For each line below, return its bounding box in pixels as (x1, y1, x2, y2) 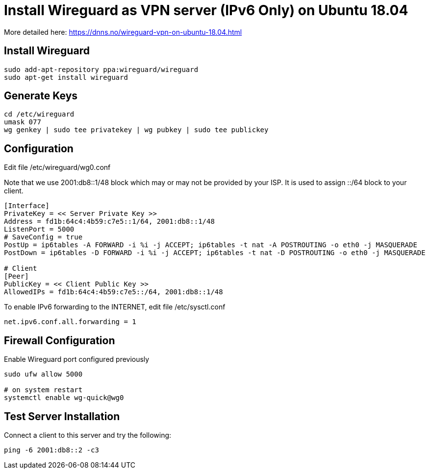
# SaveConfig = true (4, 233, 83, 241)
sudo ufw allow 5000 (4, 370, 83, 378)
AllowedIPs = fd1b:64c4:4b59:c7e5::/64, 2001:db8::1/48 (4, 288, 223, 296)
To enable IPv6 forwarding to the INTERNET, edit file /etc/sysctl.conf (4, 303, 226, 311)
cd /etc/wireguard (4, 110, 75, 118)
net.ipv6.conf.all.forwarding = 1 (4, 318, 136, 326)
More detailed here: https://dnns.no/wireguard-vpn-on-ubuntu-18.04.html (4, 27, 242, 36)
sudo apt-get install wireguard (4, 73, 128, 81)
